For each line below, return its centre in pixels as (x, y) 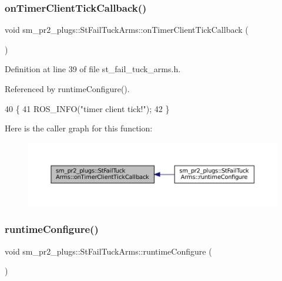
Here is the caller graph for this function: (79, 128)
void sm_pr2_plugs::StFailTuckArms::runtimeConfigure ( (108, 251)
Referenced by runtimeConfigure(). (67, 89)
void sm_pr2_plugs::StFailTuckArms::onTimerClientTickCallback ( (127, 30)
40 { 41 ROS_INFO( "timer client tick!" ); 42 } (87, 108)
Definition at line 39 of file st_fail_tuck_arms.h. (93, 69)
